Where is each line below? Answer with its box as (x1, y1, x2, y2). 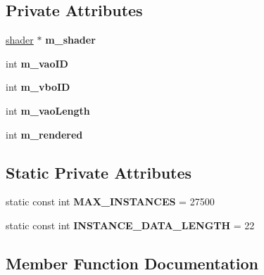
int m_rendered (6, 127, 83, 141)
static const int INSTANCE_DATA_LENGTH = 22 (6, 217, 255, 232)
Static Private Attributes (6, 161, 192, 183)
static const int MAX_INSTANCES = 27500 (6, 194, 215, 209)
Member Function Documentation (6, 252, 259, 274)
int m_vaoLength (6, 103, 90, 117)
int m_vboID (6, 79, 70, 94)
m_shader (45, 32, 96, 47)
